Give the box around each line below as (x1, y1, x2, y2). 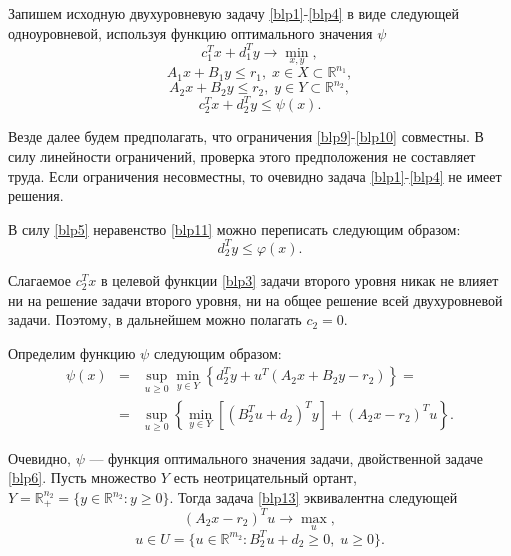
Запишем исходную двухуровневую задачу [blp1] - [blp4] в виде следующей (8, 3, 459, 23)
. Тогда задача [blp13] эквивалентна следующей (169, 487, 458, 507)
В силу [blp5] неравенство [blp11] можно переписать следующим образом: (8, 218, 461, 239)
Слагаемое (8, 269, 71, 290)
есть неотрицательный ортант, (173, 467, 357, 488)
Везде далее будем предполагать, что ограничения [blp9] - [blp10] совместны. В (8, 126, 484, 147)
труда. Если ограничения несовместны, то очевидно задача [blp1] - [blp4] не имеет (8, 165, 502, 186)
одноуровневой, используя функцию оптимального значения (8, 22, 373, 43)
